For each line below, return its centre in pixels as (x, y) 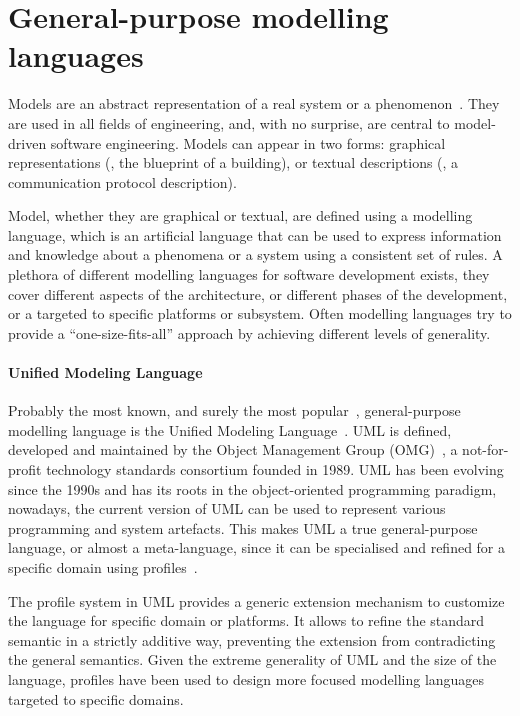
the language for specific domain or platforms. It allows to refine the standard (246, 620)
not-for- (485, 449)
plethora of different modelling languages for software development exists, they (249, 274)
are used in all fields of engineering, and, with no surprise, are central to (229, 122)
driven (27, 142)
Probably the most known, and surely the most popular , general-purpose (234, 410)
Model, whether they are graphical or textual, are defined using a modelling (240, 215)
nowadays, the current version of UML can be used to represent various (227, 508)
